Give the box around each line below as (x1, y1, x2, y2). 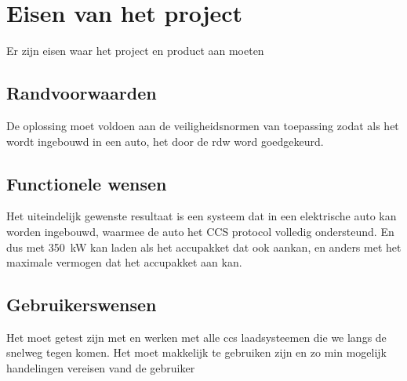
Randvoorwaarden (6, 81, 157, 105)
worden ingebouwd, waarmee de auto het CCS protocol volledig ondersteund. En (6, 223, 394, 239)
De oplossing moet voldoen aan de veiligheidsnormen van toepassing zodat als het (6, 117, 399, 133)
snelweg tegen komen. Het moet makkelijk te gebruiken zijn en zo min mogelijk (6, 344, 387, 361)
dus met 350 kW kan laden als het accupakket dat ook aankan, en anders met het (6, 238, 402, 255)
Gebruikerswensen (6, 292, 157, 317)
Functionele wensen (6, 171, 167, 195)
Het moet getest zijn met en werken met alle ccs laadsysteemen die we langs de (6, 328, 387, 345)
